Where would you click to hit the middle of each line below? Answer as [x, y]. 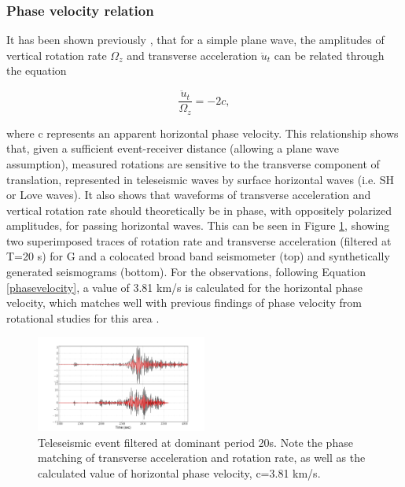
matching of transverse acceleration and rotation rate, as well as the [202, 457]
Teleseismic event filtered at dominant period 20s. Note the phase [195, 442]
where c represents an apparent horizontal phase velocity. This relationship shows [202, 133]
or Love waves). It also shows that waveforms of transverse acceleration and [189, 195]
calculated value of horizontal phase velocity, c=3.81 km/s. [179, 472]
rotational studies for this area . [83, 317]
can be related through [329, 55]
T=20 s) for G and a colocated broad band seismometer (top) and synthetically [198, 256]
